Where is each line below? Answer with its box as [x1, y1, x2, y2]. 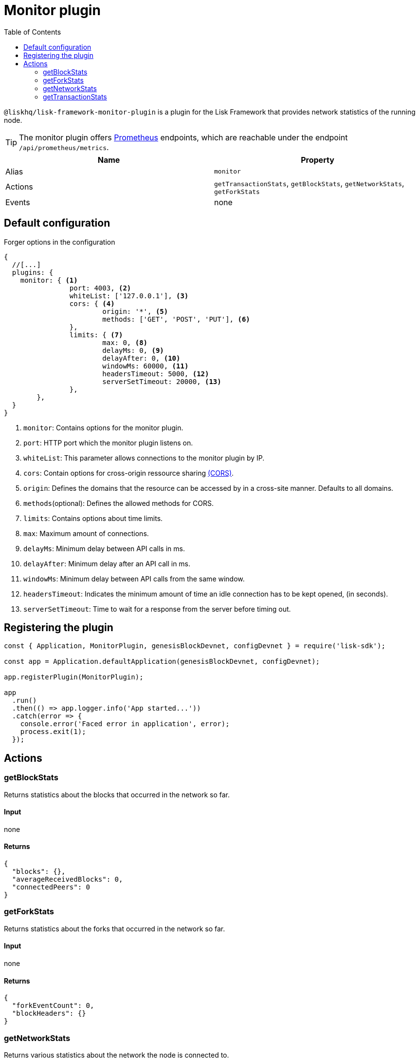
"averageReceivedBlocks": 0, [12, 875, 123, 884]
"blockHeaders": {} [12, 1009, 86, 1018]
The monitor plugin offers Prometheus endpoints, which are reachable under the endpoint [19, 132, 348, 142]
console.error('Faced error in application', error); [20, 720, 230, 728]
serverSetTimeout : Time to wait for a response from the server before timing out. [23, 604, 291, 613]
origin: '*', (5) [102, 307, 168, 315]
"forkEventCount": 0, [12, 1002, 94, 1010]
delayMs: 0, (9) [102, 346, 164, 354]
